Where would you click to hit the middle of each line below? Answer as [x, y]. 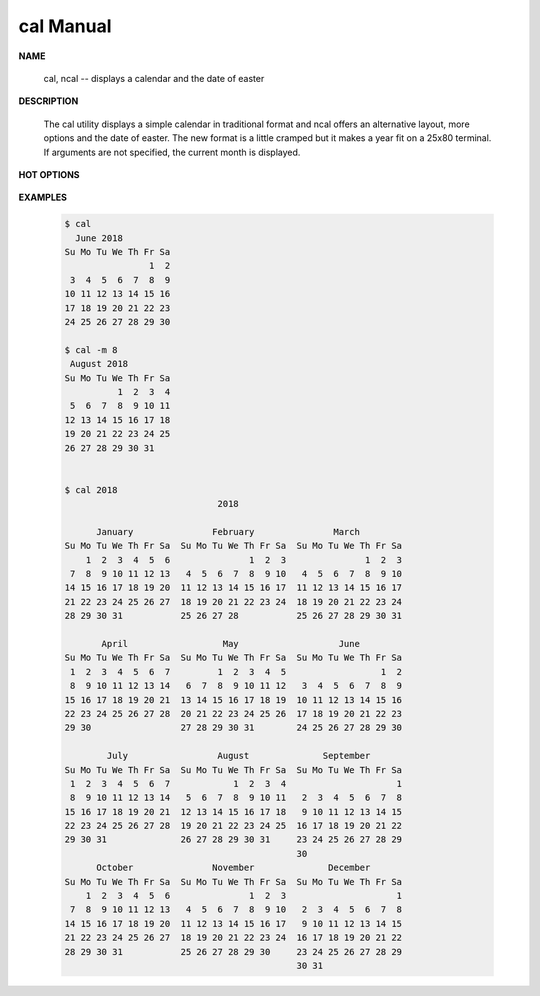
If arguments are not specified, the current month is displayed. [172, 152]
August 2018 [99, 364]
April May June [230, 643]
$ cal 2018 [91, 489]
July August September [238, 756]
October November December [233, 868]
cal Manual [65, 26]
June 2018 [99, 238]
